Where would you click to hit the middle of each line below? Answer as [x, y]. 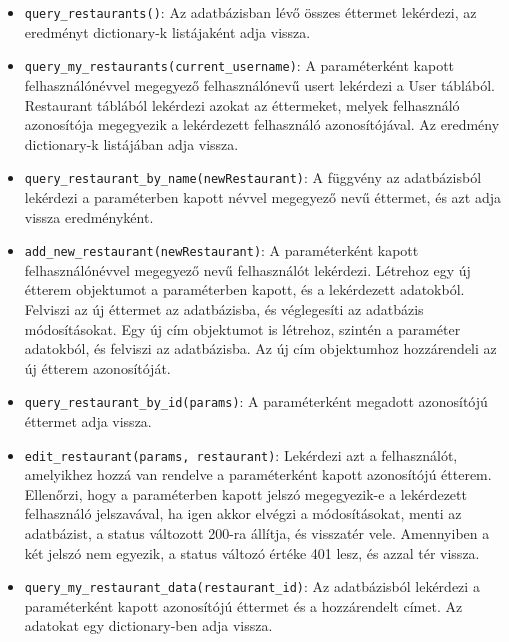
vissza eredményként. [89, 216]
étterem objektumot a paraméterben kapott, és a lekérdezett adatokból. [244, 289]
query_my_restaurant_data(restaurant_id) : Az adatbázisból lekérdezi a [252, 586]
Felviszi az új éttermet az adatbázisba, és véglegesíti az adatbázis [224, 308]
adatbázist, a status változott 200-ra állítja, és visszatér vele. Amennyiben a [257, 533]
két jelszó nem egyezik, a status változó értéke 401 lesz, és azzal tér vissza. [252, 552]
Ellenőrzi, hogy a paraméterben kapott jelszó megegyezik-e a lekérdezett [245, 493]
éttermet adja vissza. [88, 421]
